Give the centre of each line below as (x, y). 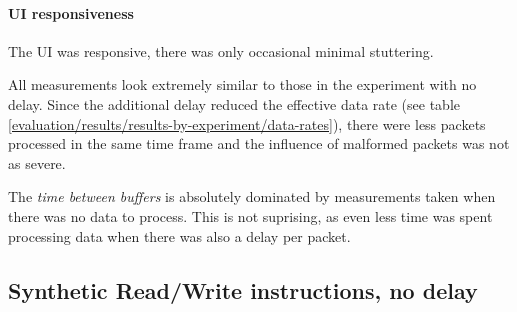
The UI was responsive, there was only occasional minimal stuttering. (221, 50)
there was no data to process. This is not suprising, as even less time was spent (250, 215)
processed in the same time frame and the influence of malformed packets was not (259, 143)
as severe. (37, 162)
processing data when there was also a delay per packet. (179, 235)
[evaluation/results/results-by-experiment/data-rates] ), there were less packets (247, 123)
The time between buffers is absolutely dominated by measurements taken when (252, 196)
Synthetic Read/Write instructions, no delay (243, 289)
